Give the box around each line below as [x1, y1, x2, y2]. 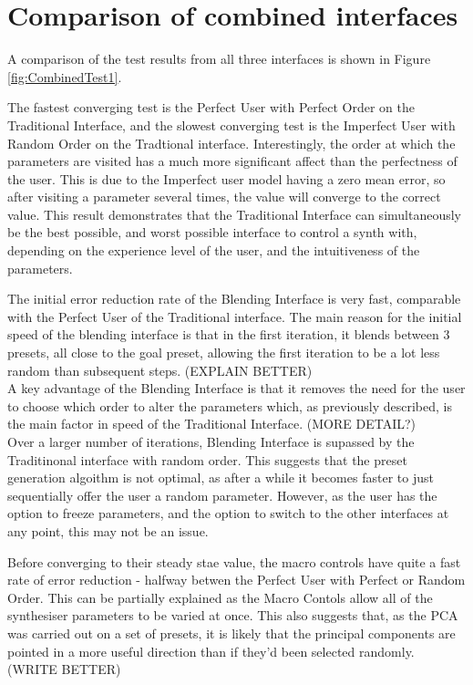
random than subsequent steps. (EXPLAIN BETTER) [7, 360, 313, 379]
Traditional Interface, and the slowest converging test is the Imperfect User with [7, 115, 456, 134]
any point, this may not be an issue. [7, 521, 209, 540]
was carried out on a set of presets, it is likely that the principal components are [7, 623, 456, 642]
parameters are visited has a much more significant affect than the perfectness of [7, 151, 458, 171]
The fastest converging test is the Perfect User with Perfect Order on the [7, 98, 416, 117]
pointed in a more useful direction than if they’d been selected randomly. [7, 641, 415, 660]
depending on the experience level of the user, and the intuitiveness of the [7, 241, 420, 260]
